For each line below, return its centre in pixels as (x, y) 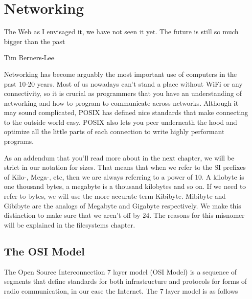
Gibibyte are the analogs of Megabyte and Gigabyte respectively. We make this (123, 205)
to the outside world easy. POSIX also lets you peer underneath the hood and (121, 122)
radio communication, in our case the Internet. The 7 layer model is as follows (121, 290)
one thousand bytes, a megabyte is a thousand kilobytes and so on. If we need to (125, 186)
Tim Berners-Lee (29, 57)
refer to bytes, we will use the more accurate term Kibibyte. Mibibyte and (115, 196)
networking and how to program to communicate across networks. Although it (121, 103)
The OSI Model (44, 251)
